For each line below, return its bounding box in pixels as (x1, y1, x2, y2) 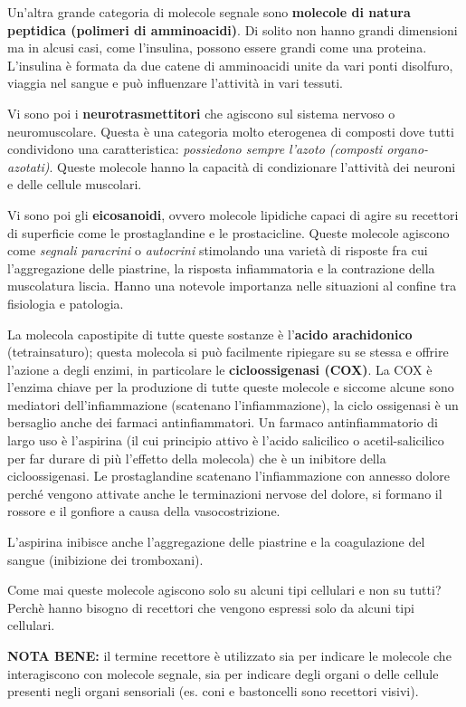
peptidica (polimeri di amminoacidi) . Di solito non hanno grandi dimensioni (7, 20, 458, 39)
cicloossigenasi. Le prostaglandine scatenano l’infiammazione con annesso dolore (7, 466, 450, 485)
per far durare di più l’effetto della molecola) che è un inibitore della (7, 448, 386, 467)
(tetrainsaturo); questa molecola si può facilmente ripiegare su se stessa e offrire (7, 342, 449, 361)
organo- (386, 139, 429, 158)
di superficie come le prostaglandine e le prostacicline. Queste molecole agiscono (7, 223, 450, 242)
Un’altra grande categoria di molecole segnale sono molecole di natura (7, 3, 411, 21)
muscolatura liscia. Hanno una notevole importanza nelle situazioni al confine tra (7, 276, 457, 295)
